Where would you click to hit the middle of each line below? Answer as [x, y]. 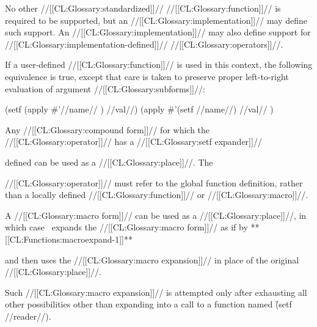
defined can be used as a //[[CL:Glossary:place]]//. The [109, 162]
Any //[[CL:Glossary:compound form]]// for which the [107, 129]
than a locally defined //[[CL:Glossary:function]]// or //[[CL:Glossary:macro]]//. [157, 195]
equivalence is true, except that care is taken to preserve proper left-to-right [147, 76]
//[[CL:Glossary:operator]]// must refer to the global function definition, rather [154, 182]
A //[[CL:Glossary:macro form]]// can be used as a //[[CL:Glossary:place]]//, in [156, 215]
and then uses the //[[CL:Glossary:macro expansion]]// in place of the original [152, 259]
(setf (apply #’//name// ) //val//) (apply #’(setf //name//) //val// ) [139, 109]
